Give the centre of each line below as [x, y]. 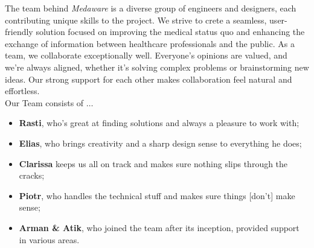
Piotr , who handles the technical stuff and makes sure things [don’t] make [157, 195]
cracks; [32, 175]
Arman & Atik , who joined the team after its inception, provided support [159, 227]
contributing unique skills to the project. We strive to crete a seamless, [136, 20]
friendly [19, 32]
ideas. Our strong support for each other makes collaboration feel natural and [149, 79]
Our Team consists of [44, 102]
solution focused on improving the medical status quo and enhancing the [170, 32]
